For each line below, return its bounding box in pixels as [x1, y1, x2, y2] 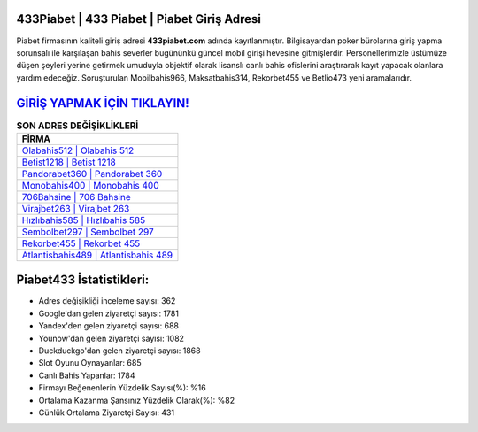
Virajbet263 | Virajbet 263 [21, 202, 130, 214]
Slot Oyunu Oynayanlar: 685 [38, 358, 142, 368]
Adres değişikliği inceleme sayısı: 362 [38, 296, 176, 306]
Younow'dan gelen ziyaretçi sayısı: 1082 [38, 333, 185, 343]
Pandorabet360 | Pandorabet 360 [21, 167, 163, 180]
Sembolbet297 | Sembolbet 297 [21, 226, 154, 238]
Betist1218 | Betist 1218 [21, 156, 117, 168]
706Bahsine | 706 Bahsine [21, 190, 132, 203]
